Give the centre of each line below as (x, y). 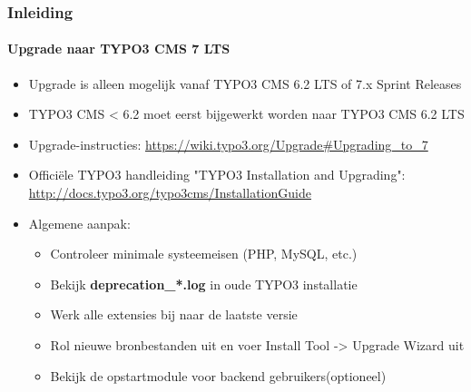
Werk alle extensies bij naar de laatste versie (174, 314)
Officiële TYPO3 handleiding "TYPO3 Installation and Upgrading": (217, 175)
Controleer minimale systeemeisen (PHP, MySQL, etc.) (204, 254)
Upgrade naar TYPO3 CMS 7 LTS (119, 49)
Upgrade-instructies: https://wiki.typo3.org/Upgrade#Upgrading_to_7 (228, 144)
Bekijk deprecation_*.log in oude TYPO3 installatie (204, 284)
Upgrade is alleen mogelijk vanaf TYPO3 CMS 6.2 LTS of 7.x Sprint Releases (245, 83)
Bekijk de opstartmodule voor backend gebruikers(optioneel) (218, 375)
